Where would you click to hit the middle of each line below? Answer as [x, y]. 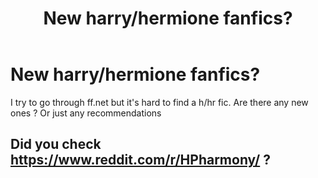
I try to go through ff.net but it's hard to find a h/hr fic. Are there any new [159, 102]
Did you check [56, 144]
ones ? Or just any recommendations [86, 113]
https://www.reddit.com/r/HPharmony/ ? [140, 160]
